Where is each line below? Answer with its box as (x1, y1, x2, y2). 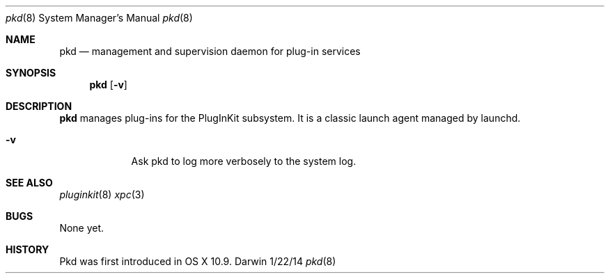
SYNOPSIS (6, 67, 56, 79)
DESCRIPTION (6, 100, 72, 112)
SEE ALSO (6, 177, 53, 189)
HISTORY (6, 244, 49, 255)
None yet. (59, 222, 104, 234)
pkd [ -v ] (89, 79, 127, 90)
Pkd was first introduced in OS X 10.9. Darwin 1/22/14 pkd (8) (59, 255, 336, 267)
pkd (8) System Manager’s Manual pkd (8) (6, 12, 193, 24)
